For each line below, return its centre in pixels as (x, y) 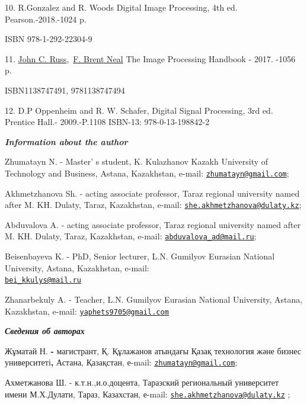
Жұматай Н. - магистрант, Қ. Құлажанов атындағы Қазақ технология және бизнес (153, 350)
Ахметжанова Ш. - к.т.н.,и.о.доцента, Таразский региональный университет (142, 382)
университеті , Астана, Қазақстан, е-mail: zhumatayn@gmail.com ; (121, 362)
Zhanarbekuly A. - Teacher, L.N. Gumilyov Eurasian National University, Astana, (154, 299)
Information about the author (66, 141)
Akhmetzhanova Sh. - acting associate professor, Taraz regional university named (152, 193)
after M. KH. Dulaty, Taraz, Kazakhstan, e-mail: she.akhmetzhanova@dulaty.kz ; (153, 205)
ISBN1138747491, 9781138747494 (65, 90)
